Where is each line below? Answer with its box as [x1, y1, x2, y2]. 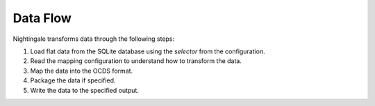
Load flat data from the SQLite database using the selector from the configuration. [30, 47, 265, 55]
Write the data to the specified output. [30, 86, 139, 94]
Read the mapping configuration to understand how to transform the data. [30, 57, 242, 65]
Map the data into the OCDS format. [30, 67, 133, 75]
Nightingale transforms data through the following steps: [12, 35, 175, 43]
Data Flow [12, 10, 72, 26]
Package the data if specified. [30, 76, 116, 85]
